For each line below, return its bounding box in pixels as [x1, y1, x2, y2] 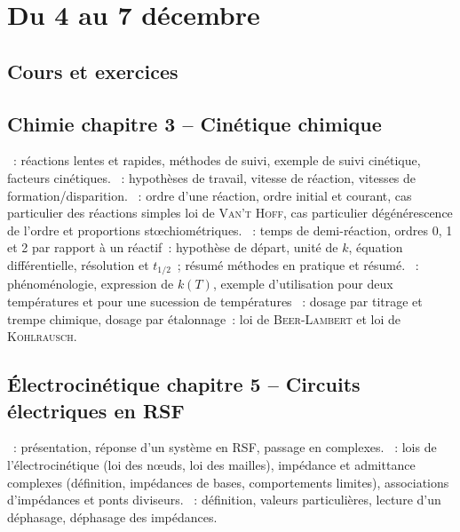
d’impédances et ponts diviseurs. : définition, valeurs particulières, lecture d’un [7, 490, 441, 509]
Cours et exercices [7, 57, 178, 84]
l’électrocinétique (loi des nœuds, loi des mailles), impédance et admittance [7, 455, 416, 473]
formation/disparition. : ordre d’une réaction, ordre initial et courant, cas [7, 186, 412, 204]
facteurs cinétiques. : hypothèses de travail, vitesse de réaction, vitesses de [7, 168, 416, 187]
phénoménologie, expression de [7, 274, 174, 293]
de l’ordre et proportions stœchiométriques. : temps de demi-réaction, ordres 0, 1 [7, 220, 453, 239]
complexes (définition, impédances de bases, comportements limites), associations [7, 472, 449, 491]
